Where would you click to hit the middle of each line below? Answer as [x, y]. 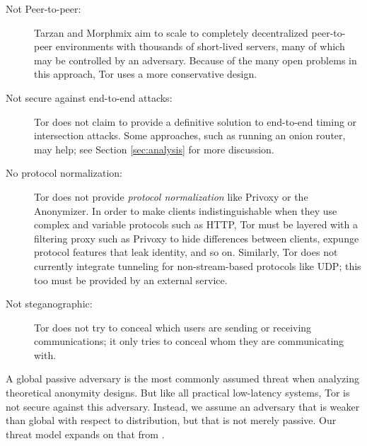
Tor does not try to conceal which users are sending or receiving [173, 327]
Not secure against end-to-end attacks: [89, 97]
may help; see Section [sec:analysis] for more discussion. [154, 149]
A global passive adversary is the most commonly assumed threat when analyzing [182, 378]
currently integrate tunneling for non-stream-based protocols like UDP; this [198, 265]
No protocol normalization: [64, 173]
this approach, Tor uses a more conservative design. [146, 74]
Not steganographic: [49, 304]
